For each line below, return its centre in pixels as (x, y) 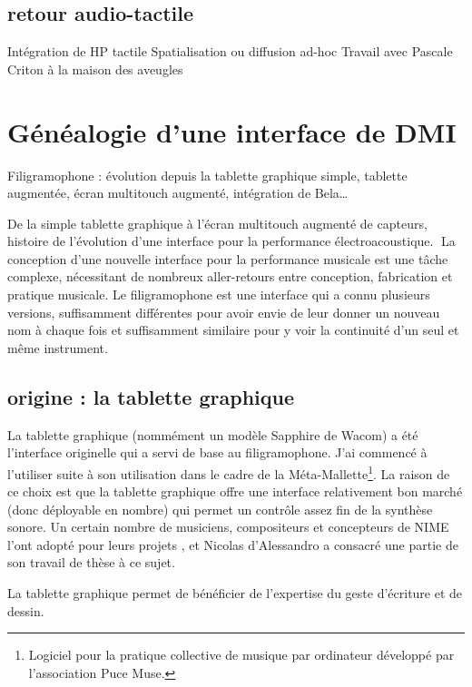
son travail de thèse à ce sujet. (91, 562)
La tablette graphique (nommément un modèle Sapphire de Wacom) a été (213, 434)
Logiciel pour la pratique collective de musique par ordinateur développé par (241, 655)
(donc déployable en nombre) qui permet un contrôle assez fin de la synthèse (220, 509)
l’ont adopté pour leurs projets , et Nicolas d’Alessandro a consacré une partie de (233, 544)
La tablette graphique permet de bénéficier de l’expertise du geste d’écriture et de (235, 593)
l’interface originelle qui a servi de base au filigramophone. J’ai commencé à (217, 452)
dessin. (26, 610)
